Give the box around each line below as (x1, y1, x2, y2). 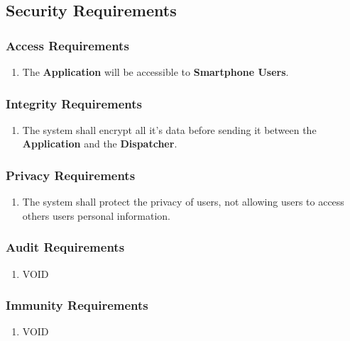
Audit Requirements (6, 238, 125, 256)
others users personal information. (22, 208, 170, 223)
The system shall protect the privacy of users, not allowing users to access (22, 194, 344, 209)
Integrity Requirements (6, 94, 143, 112)
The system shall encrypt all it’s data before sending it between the (22, 122, 317, 137)
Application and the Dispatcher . (22, 136, 177, 151)
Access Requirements (6, 36, 129, 54)
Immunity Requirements (6, 296, 148, 314)
